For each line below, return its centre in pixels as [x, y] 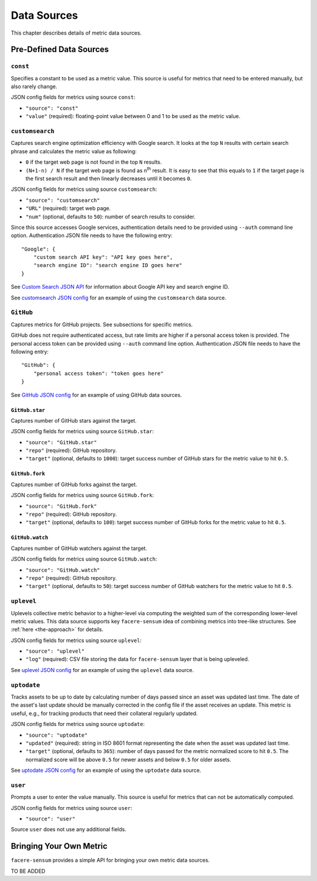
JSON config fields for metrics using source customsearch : [84, 189]
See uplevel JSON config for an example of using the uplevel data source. [102, 670]
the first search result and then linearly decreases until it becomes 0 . [109, 178]
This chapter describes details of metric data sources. [76, 33]
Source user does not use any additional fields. [68, 829]
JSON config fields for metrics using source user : [72, 808]
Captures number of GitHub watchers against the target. [79, 548]
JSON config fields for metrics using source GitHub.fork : [82, 495]
